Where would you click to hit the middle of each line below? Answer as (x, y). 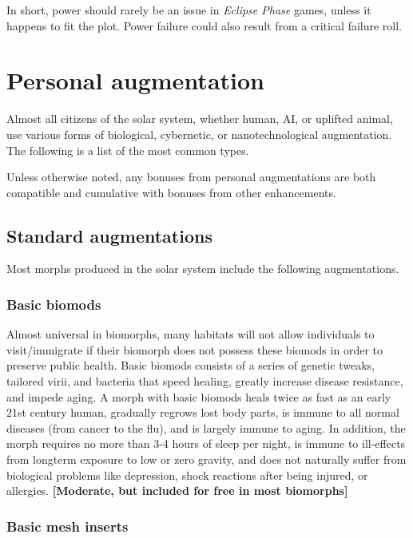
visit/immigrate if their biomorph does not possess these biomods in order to (195, 349)
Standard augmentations (109, 235)
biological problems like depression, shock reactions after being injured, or (187, 475)
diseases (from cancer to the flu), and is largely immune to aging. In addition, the (206, 427)
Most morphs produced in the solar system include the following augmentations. (203, 269)
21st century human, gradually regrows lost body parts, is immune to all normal (203, 412)
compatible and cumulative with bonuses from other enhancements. (171, 192)
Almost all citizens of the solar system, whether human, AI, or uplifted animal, (200, 119)
